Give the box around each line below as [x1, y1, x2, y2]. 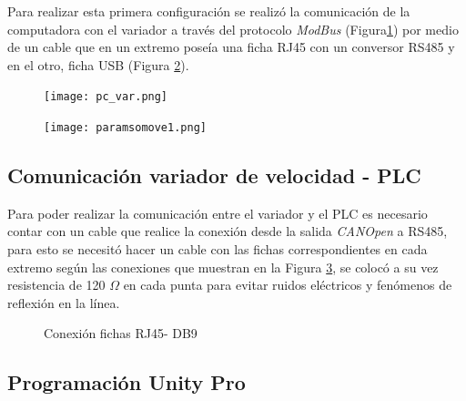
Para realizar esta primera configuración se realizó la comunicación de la [7, 2, 410, 20]
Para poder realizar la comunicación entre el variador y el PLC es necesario [7, 203, 428, 222]
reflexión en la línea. [7, 293, 120, 312]
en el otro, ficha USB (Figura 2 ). [7, 55, 189, 74]
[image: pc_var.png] [44, 90, 168, 104]
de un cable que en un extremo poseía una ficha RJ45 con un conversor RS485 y [7, 37, 455, 57]
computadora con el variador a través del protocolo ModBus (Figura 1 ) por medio [7, 19, 459, 38]
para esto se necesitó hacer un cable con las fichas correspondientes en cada [7, 240, 428, 259]
